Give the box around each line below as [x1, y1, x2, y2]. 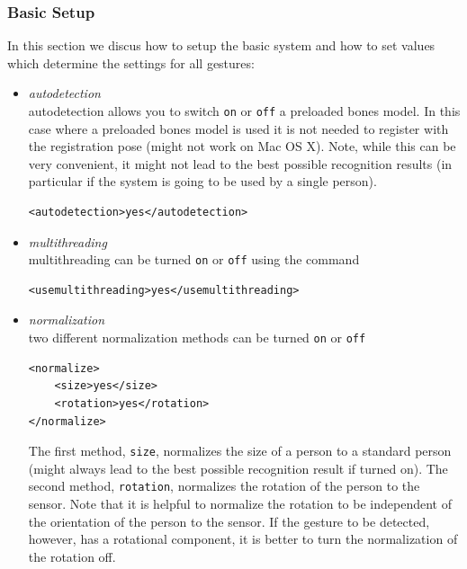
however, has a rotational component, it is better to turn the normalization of [28, 529, 458, 548]
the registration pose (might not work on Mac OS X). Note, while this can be [28, 137, 456, 156]
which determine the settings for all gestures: [7, 53, 255, 72]
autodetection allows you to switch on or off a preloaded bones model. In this [28, 102, 461, 120]
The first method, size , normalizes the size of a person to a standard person [28, 441, 452, 460]
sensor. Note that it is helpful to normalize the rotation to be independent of [28, 494, 452, 512]
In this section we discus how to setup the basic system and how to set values [7, 36, 436, 55]
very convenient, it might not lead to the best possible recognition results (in [28, 154, 453, 173]
